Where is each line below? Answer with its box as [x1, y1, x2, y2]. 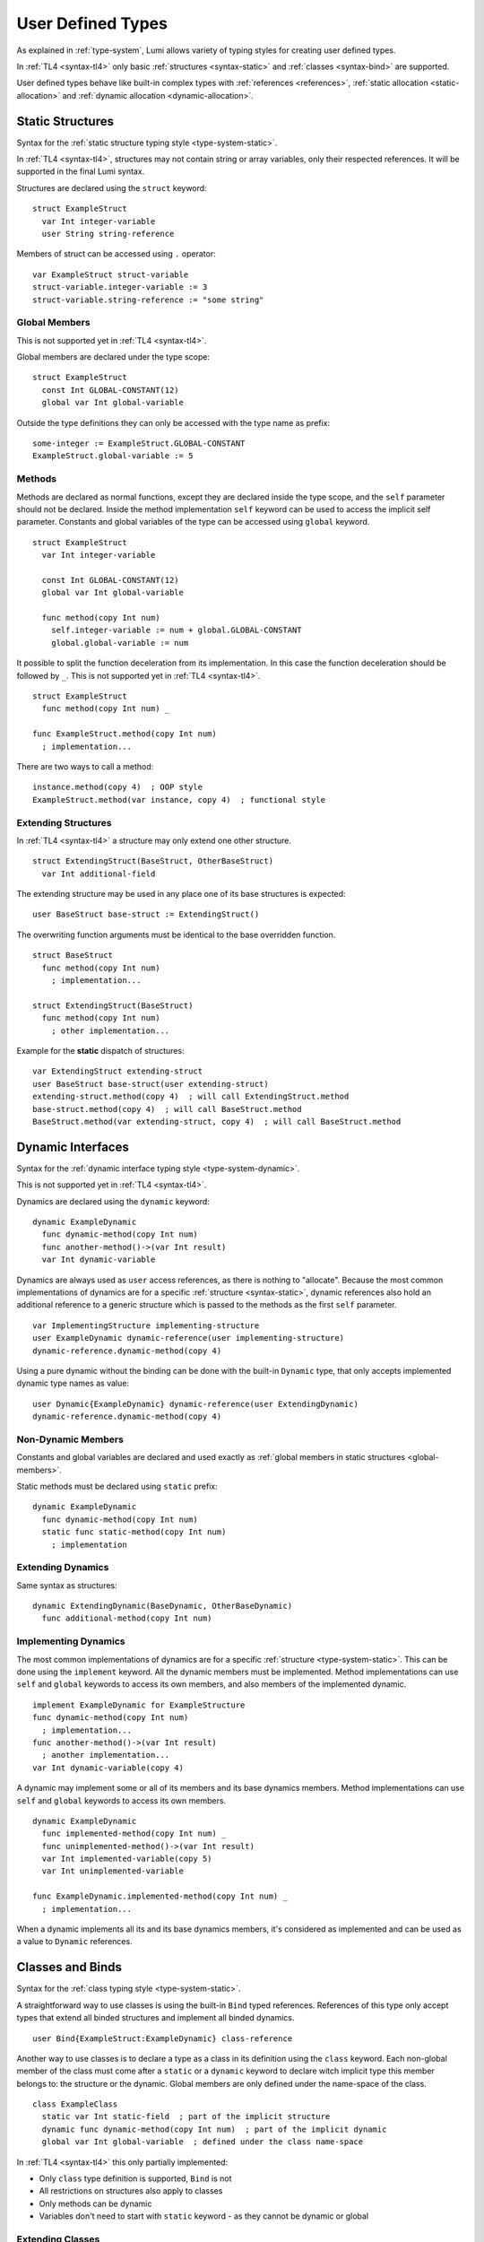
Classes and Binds [16, 1960, 123, 1975]
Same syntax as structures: [16, 1579, 118, 1591]
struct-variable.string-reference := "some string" [32, 294, 264, 305]
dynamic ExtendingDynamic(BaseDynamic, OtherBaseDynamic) [32, 1601, 293, 1612]
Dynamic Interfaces [16, 1139, 129, 1154]
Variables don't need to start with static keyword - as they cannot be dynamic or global [39, 2211, 369, 2221]
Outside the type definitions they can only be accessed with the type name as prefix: [16, 417, 331, 428]
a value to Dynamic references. [16, 1936, 134, 1947]
